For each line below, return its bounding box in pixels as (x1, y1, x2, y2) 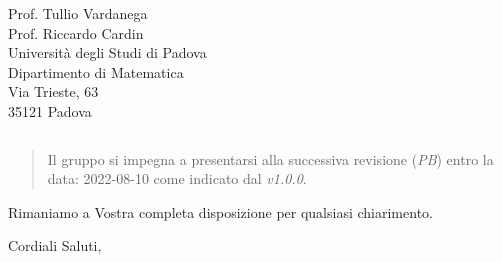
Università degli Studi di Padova (8, 42, 207, 63)
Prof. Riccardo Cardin (8, 22, 144, 43)
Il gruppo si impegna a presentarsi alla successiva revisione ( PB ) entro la (47, 148, 494, 169)
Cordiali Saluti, (8, 235, 102, 256)
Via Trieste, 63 (8, 81, 99, 102)
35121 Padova (8, 100, 92, 121)
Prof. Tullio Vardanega (8, 3, 148, 23)
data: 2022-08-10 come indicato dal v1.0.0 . (47, 168, 307, 189)
